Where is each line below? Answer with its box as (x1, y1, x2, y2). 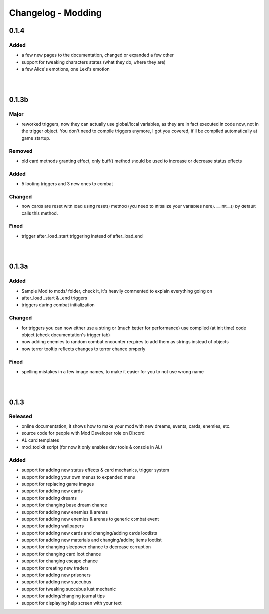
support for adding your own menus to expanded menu (21, 474, 135, 480)
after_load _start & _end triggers (21, 295, 87, 301)
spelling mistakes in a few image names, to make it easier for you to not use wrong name (21, 368, 204, 374)
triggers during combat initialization (21, 302, 95, 308)
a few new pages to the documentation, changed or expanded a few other (21, 52, 174, 58)
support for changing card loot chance (21, 551, 101, 557)
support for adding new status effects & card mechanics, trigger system (21, 467, 169, 473)
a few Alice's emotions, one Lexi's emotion (21, 66, 110, 72)
